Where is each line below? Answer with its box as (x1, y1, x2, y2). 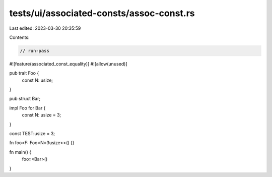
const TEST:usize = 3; (9, 131, 55, 137)
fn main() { (9, 149, 32, 155)
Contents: (9, 34, 30, 40)
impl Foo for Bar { (9, 105, 46, 111)
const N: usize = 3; (22, 112, 61, 118)
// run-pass (20, 48, 50, 53)
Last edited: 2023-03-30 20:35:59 (9, 25, 81, 31)
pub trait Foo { (9, 70, 39, 76)
